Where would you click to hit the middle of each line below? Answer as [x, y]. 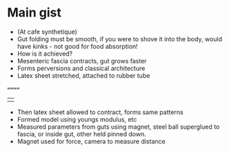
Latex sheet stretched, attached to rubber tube [83, 75]
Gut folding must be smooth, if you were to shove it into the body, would [120, 39]
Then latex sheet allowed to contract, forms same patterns [100, 112]
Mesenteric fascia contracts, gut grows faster [82, 61]
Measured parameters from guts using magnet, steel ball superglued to [118, 127]
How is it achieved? [45, 54]
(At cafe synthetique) [47, 32]
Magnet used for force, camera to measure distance [91, 141]
